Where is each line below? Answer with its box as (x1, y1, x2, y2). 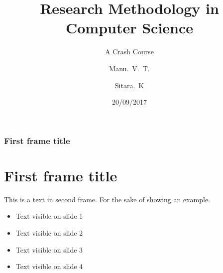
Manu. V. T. (109, 63, 150, 73)
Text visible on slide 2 (15, 227, 83, 238)
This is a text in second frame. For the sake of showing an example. (4, 194, 211, 204)
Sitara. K (114, 80, 144, 90)
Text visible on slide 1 (15, 211, 83, 221)
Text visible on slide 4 (15, 261, 83, 272)
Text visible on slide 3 (15, 244, 83, 255)
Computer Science (65, 17, 194, 38)
